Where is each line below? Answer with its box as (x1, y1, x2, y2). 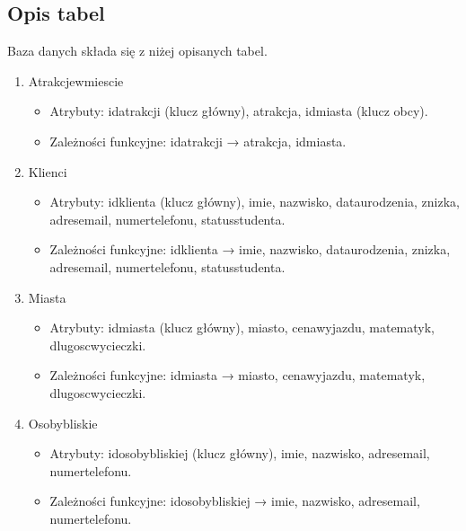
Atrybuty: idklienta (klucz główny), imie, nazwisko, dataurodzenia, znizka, (49, 192, 460, 211)
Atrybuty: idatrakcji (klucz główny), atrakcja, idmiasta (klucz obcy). (49, 102, 428, 120)
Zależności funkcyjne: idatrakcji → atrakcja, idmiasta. (49, 131, 347, 150)
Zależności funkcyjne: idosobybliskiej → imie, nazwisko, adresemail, (49, 491, 420, 510)
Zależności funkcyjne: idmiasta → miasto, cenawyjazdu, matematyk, (49, 366, 426, 385)
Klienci (28, 162, 67, 181)
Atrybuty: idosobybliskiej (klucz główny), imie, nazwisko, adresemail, (49, 444, 430, 463)
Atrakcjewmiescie (28, 71, 124, 90)
